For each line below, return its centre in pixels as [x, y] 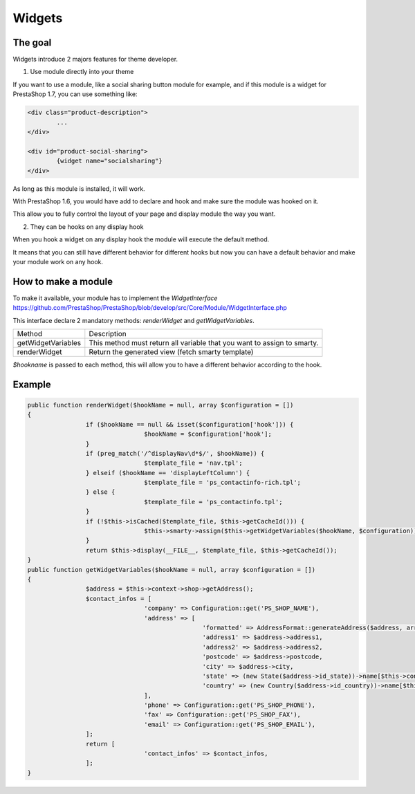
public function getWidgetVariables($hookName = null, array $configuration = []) [172, 570]
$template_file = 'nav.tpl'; [193, 463]
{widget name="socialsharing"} [109, 161]
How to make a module [63, 281]
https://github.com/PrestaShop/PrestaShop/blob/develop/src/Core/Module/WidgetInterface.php [150, 308]
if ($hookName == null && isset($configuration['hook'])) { [190, 424]
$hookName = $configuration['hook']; [208, 434]
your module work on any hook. [58, 261]
